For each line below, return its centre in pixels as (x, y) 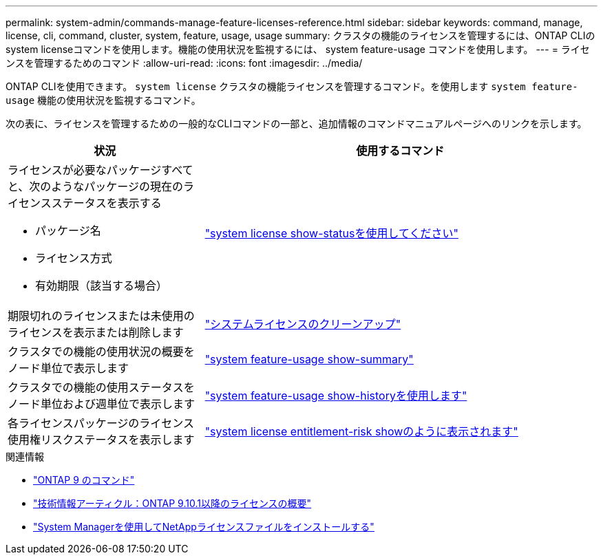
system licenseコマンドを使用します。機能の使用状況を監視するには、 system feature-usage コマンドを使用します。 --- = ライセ (298, 49)
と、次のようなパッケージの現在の (96, 186)
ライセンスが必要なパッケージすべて (100, 170)
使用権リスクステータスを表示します (101, 440)
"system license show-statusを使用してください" (331, 233)
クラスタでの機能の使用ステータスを (101, 387)
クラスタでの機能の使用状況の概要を (101, 352)
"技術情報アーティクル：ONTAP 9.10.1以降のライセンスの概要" (172, 503)
